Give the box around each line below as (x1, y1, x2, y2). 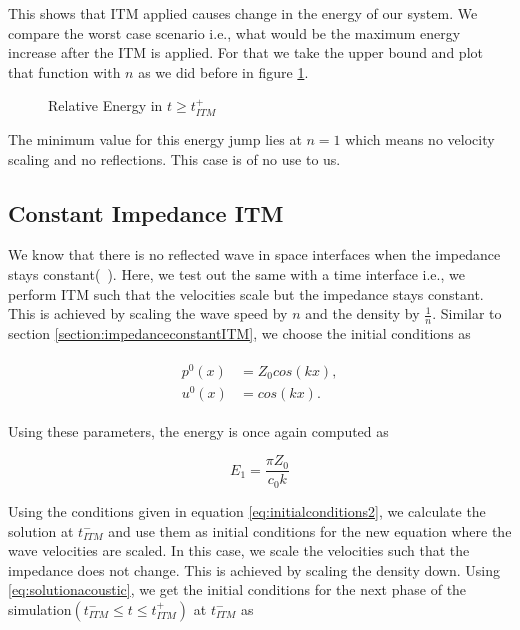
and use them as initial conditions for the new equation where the (108, 520, 512, 541)
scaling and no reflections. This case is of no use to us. (8, 148, 341, 169)
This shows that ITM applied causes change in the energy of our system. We (8, 3, 478, 23)
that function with (8, 61, 121, 82)
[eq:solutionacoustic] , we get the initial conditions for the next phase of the (8, 579, 467, 600)
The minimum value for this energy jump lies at (8, 128, 302, 149)
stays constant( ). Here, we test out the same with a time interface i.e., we (8, 263, 465, 284)
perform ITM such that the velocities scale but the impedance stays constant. (8, 283, 484, 304)
